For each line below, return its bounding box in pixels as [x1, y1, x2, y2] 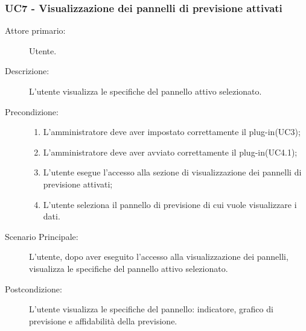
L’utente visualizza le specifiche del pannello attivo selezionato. [29, 85, 262, 97]
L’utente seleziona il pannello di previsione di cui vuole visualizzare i [43, 198, 297, 210]
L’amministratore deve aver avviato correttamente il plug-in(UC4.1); [43, 145, 298, 158]
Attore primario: [5, 24, 66, 37]
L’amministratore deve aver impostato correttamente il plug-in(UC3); [43, 125, 301, 138]
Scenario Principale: [5, 230, 78, 242]
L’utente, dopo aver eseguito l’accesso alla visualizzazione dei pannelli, [29, 250, 288, 263]
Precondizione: [5, 105, 59, 118]
